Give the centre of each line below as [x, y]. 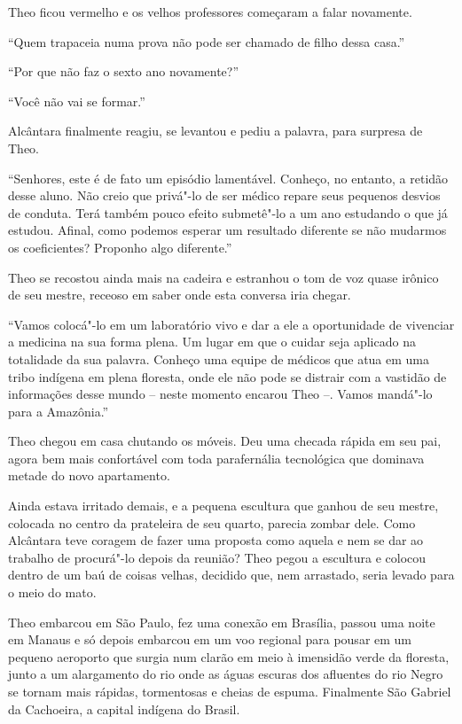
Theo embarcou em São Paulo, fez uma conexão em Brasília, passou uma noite [222, 622]
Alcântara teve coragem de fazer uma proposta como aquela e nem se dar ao [216, 540]
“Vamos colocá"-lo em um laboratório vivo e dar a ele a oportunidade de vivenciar [231, 324]
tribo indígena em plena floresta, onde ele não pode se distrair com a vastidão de [227, 376]
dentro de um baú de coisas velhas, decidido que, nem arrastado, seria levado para [231, 575]
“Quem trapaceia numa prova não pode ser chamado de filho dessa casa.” [207, 41]
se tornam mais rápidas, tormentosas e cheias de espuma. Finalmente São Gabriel [230, 691]
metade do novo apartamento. [89, 475]
